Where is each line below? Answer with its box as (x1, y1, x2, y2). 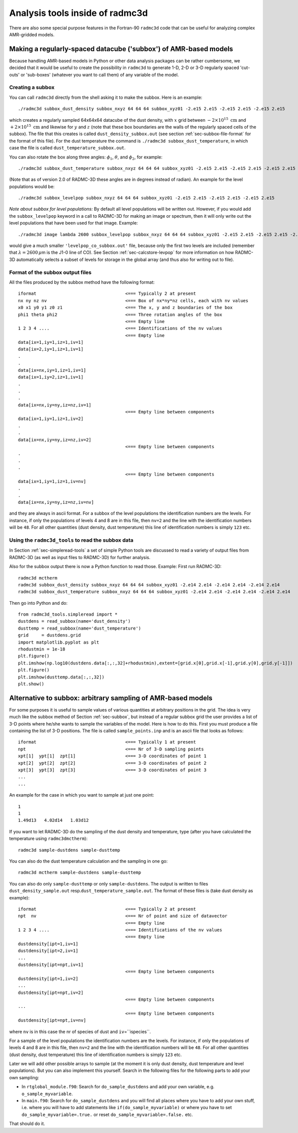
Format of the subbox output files (9, 269, 92, 276)
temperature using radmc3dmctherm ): (9, 835, 88, 842)
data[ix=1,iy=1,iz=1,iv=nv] (18, 479, 86, 484)
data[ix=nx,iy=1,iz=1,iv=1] (18, 367, 86, 373)
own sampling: (9, 1074, 39, 1080)
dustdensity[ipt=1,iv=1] (18, 941, 78, 947)
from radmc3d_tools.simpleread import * (18, 612, 118, 617)
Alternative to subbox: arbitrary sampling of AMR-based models (9, 694, 213, 702)
